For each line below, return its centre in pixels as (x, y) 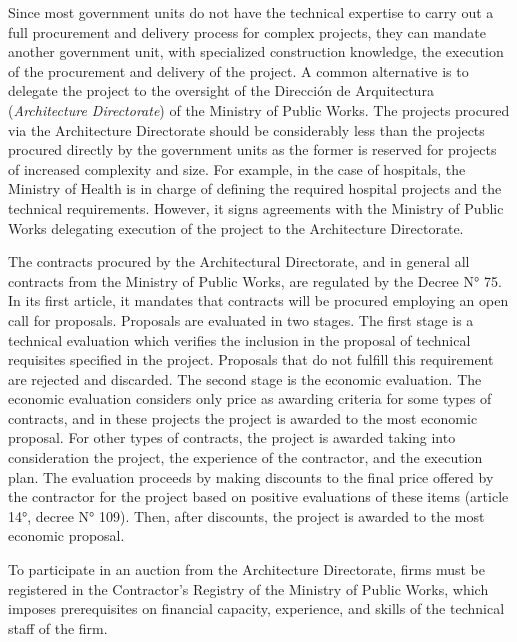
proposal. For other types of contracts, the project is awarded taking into (232, 437)
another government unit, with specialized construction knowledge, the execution (256, 51)
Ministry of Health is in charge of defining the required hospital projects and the (255, 188)
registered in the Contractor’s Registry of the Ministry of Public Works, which (248, 588)
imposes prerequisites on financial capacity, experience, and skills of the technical (256, 608)
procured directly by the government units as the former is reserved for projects (252, 149)
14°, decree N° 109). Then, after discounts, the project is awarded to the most (246, 515)
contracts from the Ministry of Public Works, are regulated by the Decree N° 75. (255, 280)
